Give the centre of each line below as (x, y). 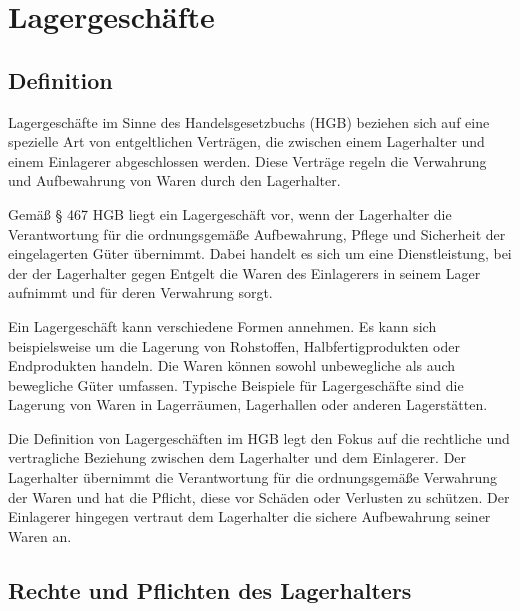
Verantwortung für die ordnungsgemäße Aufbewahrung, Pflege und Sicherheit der (257, 233)
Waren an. (40, 535)
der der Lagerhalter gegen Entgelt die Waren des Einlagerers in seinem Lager (244, 272)
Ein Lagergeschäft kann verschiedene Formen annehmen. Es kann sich (222, 325)
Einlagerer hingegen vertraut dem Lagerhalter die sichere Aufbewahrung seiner (249, 516)
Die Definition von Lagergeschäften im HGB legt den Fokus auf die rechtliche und (259, 437)
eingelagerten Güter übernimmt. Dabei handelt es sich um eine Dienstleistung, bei (260, 253)
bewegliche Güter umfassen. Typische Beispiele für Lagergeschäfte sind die (236, 384)
